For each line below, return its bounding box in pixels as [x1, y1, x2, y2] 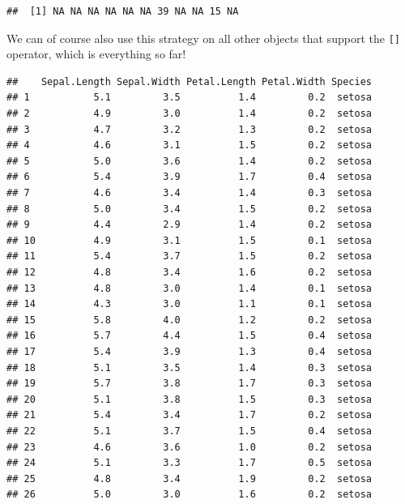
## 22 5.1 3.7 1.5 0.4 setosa [6, 425, 373, 437]
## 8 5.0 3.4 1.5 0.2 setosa [6, 203, 373, 215]
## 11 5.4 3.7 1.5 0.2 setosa [6, 250, 373, 263]
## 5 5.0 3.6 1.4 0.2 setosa [6, 155, 373, 167]
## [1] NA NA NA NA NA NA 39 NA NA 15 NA [6, 6, 239, 17]
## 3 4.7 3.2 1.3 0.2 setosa [6, 123, 373, 135]
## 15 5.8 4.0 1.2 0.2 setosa [6, 314, 373, 326]
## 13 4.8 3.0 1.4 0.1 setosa [6, 282, 373, 294]
